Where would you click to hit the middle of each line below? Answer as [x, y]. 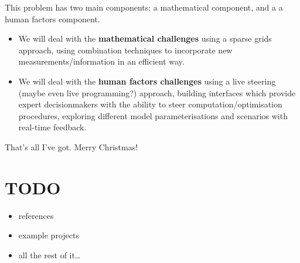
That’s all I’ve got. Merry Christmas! [71, 146]
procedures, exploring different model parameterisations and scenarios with [153, 115]
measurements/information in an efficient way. [101, 61]
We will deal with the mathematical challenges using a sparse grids [145, 38]
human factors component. [52, 18]
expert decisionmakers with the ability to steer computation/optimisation [150, 104]
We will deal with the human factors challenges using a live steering [147, 81]
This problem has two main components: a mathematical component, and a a [144, 7]
